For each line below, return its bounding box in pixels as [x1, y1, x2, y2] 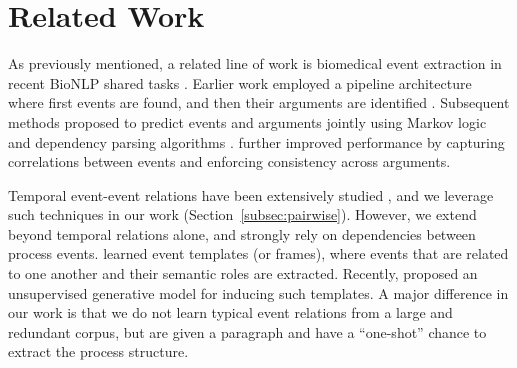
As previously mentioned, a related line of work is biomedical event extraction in [8, 53, 502, 74]
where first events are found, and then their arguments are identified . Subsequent [8, 92, 510, 113]
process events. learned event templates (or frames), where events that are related [8, 243, 509, 264]
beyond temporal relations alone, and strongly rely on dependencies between [8, 223, 476, 244]
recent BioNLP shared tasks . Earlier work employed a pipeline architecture [8, 72, 472, 93]
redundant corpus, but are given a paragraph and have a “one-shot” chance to [8, 321, 487, 342]
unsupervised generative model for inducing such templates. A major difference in [8, 282, 509, 303]
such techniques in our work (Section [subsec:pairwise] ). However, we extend [8, 204, 477, 225]
